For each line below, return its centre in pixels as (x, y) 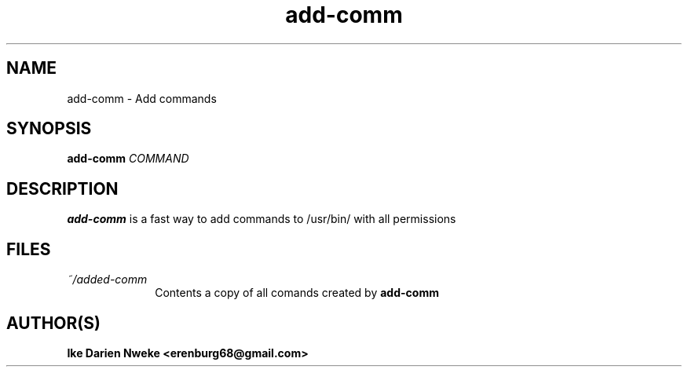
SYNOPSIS (49, 129)
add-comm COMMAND (128, 159)
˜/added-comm (107, 280)
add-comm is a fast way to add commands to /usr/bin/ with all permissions (262, 219)
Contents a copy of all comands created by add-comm (297, 293)
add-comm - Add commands (142, 98)
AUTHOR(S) (53, 323)
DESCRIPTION (62, 188)
